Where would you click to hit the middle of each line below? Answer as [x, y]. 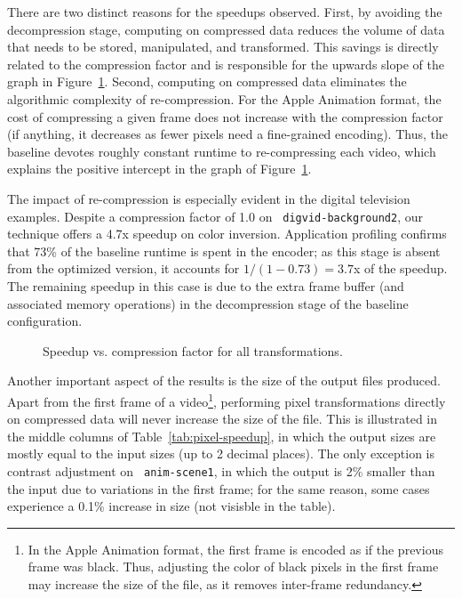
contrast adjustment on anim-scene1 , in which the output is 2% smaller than [221, 470]
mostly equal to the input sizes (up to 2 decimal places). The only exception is [221, 453]
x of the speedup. [400, 268]
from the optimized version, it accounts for [123, 268]
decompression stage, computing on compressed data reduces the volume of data [226, 29]
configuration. [45, 321]
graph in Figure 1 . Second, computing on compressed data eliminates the [207, 81]
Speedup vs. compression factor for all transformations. [193, 350]
